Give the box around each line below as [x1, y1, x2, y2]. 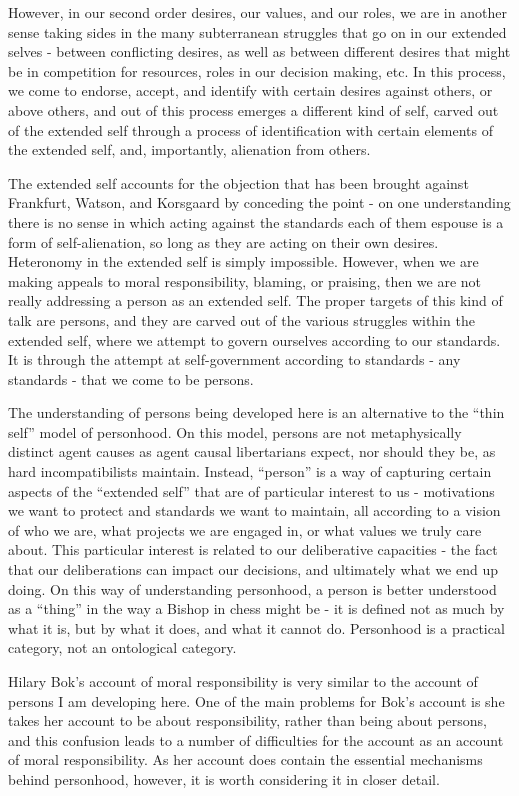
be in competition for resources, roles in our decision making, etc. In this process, [8, 60, 506, 81]
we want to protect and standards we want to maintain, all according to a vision [8, 500, 501, 521]
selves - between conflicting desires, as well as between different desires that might [8, 41, 511, 62]
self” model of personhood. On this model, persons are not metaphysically [8, 421, 462, 442]
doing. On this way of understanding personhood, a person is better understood [8, 578, 497, 599]
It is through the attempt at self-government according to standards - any [8, 349, 461, 370]
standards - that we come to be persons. [8, 368, 254, 389]
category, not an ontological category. [8, 637, 237, 658]
